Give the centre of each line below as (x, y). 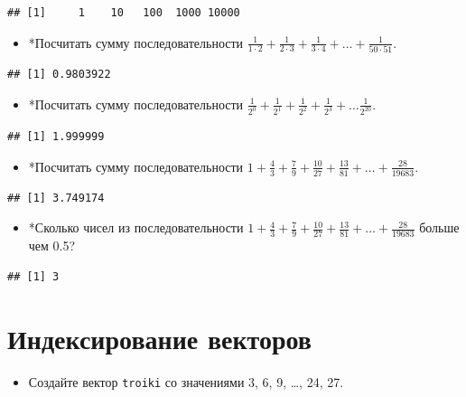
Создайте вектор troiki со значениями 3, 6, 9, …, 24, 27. (186, 381)
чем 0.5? (52, 246)
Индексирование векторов (159, 338)
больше (439, 227)
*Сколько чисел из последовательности (136, 227)
